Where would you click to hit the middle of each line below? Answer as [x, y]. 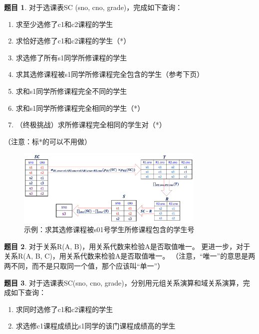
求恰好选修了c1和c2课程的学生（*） [73, 41]
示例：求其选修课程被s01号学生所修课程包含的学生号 [109, 229]
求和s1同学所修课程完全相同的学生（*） [80, 108]
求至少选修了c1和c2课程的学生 [64, 24]
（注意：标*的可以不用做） [48, 141]
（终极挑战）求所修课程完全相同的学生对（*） [91, 125]
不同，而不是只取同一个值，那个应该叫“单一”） [88, 265]
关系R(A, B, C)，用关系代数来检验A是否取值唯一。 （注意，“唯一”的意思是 [126, 256]
